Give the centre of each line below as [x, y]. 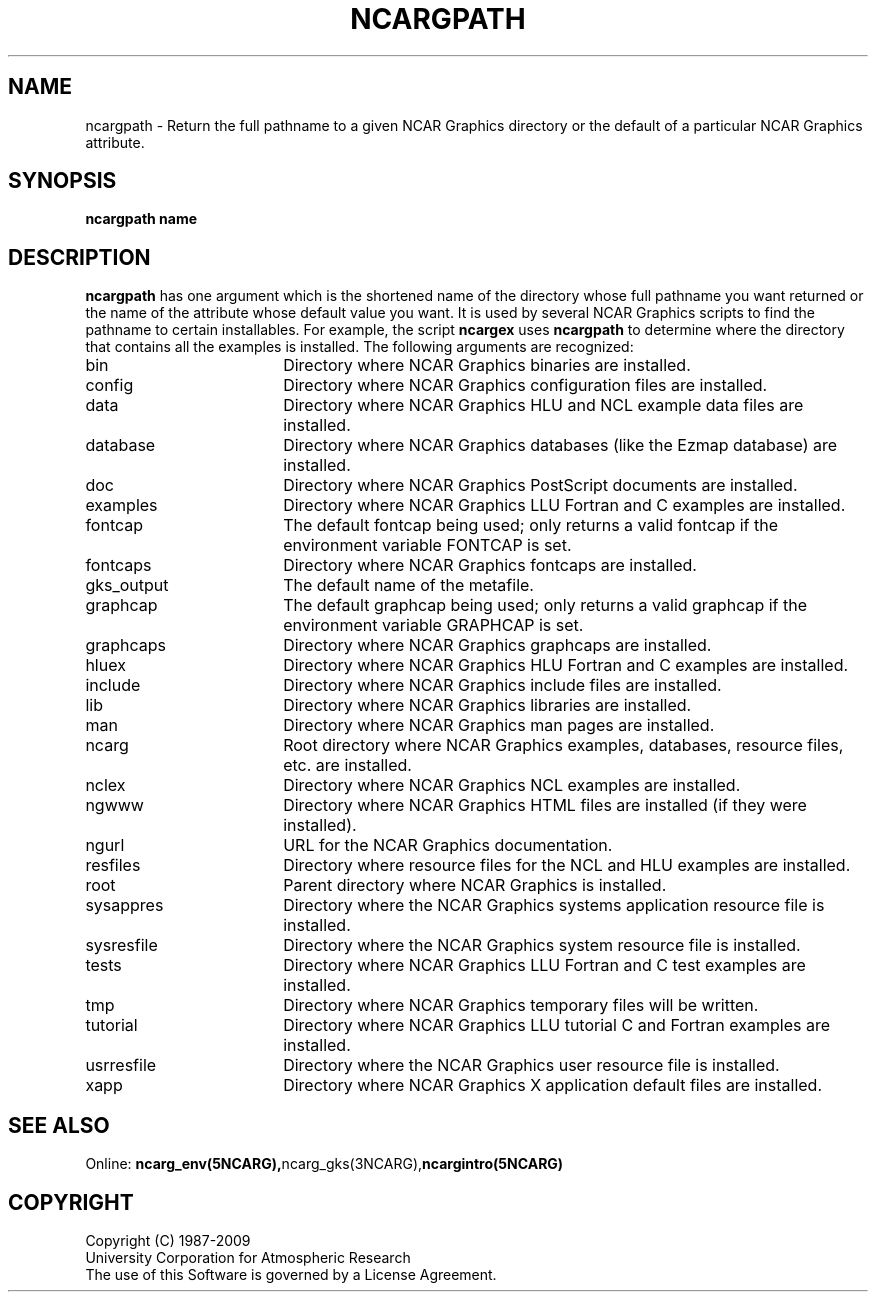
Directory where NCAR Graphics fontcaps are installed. [490, 565]
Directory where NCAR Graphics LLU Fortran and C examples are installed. [564, 505]
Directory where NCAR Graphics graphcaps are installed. [497, 645]
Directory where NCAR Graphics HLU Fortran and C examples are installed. [566, 665]
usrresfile [121, 1065]
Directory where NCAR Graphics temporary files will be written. [521, 1005]
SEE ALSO [59, 1125]
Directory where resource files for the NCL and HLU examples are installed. [567, 865]
